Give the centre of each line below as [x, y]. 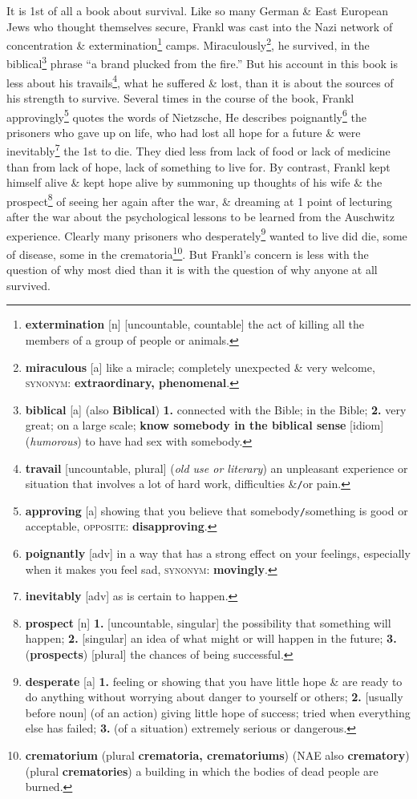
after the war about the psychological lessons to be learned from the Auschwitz [200, 217]
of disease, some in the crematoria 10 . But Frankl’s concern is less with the [188, 252]
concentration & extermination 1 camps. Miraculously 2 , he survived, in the [188, 44]
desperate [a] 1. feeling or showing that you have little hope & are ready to [214, 681]
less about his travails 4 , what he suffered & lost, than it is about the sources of [200, 81]
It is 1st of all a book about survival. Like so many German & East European [198, 10]
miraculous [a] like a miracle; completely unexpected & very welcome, [200, 367]
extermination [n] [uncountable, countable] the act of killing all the [194, 324]
